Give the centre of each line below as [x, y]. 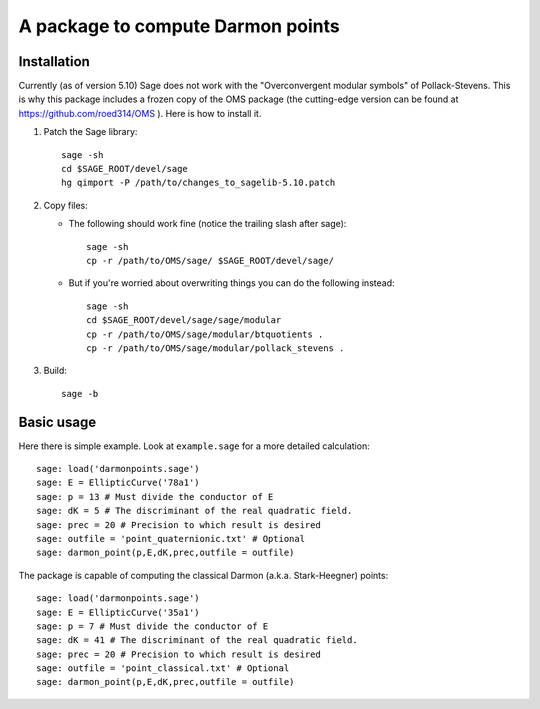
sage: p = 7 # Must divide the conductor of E [152, 626]
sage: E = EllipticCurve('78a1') [118, 483]
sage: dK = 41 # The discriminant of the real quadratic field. [197, 640]
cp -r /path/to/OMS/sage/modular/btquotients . [205, 334]
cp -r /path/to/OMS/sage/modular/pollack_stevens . [215, 348]
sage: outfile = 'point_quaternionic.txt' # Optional [170, 538]
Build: [55, 371]
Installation [54, 61]
